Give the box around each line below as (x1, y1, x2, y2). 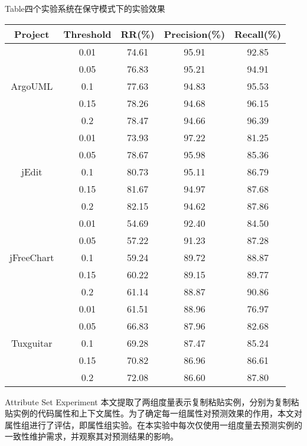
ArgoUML (11, 79, 53, 93)
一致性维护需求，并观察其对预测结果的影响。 (5, 430, 178, 442)
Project (14, 27, 50, 41)
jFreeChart (9, 250, 54, 264)
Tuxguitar (11, 336, 53, 350)
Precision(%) (164, 27, 226, 41)
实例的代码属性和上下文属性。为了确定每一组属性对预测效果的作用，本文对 (12, 407, 302, 419)
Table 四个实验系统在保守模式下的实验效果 (5, 2, 165, 14)
